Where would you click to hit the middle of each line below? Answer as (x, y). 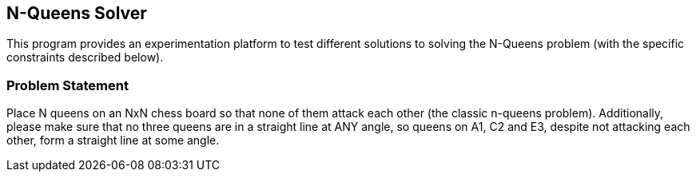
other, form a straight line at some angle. (113, 140)
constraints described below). (85, 57)
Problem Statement (68, 85)
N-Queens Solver (77, 13)
